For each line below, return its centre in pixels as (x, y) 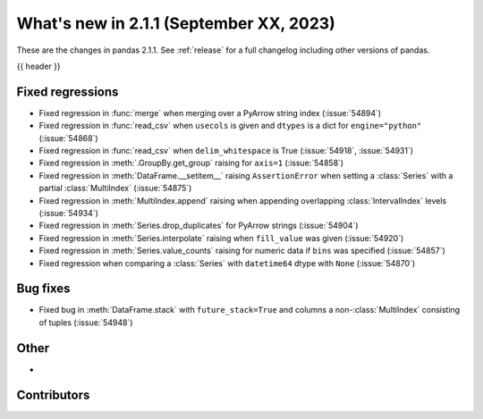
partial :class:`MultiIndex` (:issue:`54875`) (115, 189)
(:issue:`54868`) (68, 138)
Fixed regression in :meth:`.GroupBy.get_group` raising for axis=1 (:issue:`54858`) (191, 163)
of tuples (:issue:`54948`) (86, 323)
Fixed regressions (68, 92)
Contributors (53, 394)
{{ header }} (39, 66)
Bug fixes (43, 289)
